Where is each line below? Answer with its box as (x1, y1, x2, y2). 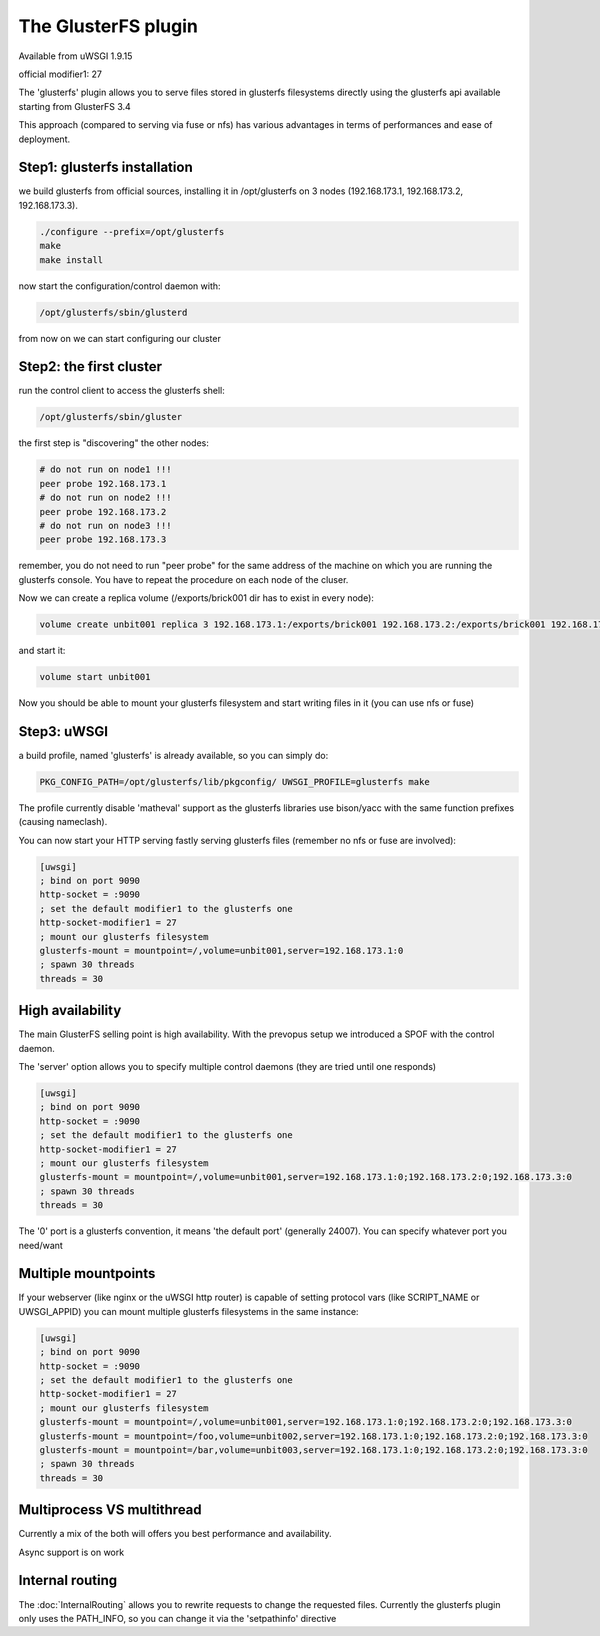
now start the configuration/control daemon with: (18, 280, 221, 292)
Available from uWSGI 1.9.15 (18, 50, 133, 62)
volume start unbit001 (39, 671, 151, 683)
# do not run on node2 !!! (39, 492, 172, 504)
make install (39, 254, 104, 265)
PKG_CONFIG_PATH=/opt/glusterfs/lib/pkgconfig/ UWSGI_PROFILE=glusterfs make (39, 776, 430, 787)
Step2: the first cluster (18, 358, 163, 375)
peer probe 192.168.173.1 (39, 478, 167, 489)
